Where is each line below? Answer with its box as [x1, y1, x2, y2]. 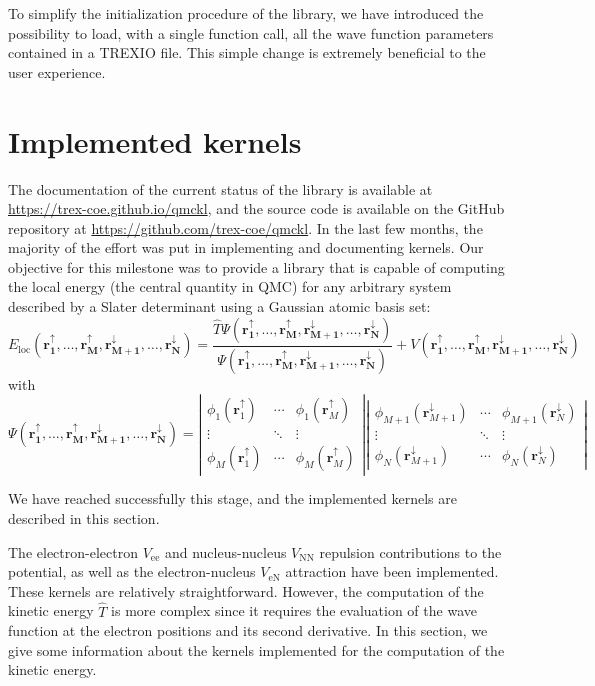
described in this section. [8, 507, 160, 528]
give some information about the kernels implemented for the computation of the [8, 639, 505, 660]
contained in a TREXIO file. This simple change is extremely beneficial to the [8, 42, 486, 63]
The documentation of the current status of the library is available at [8, 178, 433, 199]
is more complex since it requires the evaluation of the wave [111, 600, 477, 621]
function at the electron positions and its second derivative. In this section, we [8, 620, 488, 641]
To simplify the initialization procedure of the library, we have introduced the [8, 3, 484, 23]
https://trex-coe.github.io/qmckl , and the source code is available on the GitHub [8, 198, 505, 219]
